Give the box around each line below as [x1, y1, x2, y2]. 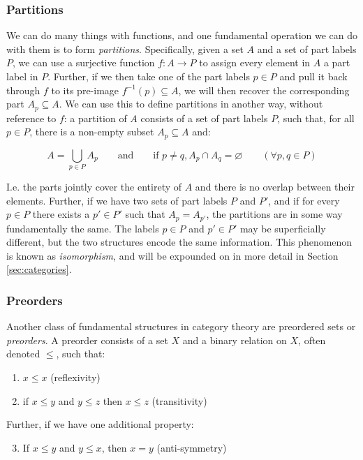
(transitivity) [151, 393, 207, 408]
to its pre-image [51, 82, 119, 97]
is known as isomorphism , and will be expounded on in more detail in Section [6, 248, 339, 262]
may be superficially [239, 221, 326, 235]
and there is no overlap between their [195, 179, 355, 194]
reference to [6, 110, 57, 125]
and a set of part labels [257, 41, 357, 56]
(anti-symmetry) [156, 440, 227, 454]
